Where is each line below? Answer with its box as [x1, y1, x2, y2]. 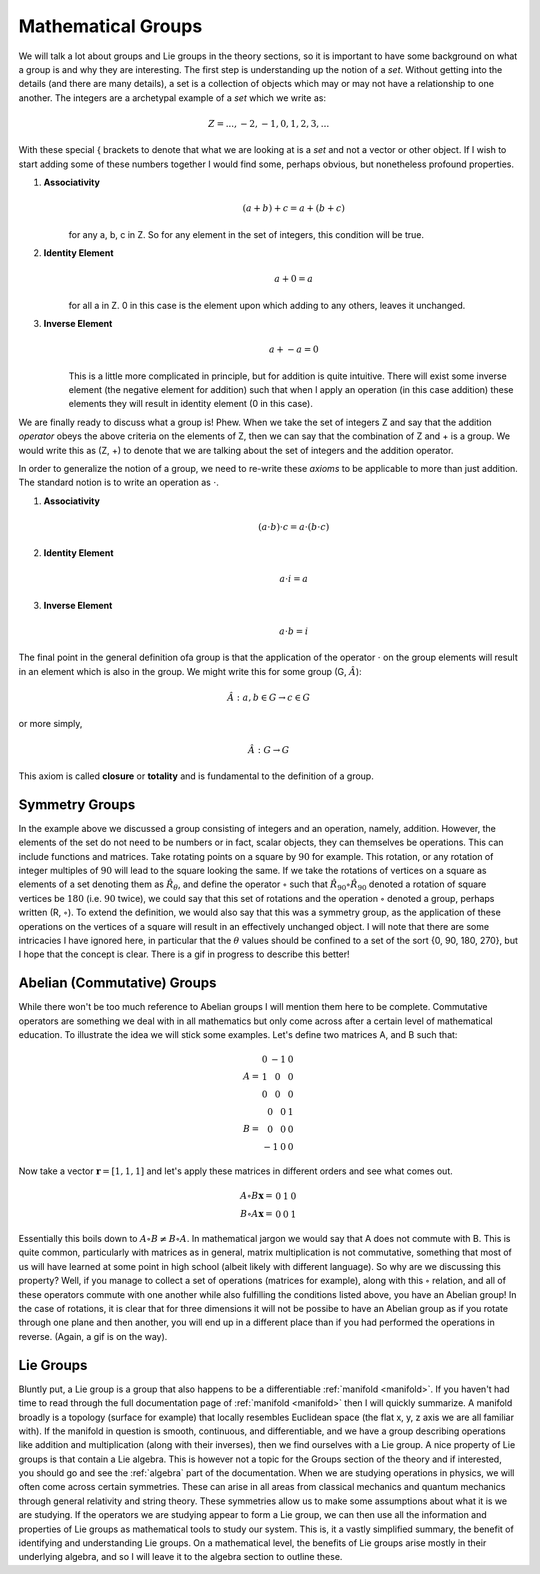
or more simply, [18, 718, 83, 730]
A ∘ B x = [240, 1190, 274, 1202]
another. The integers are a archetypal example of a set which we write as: [18, 91, 327, 104]
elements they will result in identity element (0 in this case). [68, 398, 314, 410]
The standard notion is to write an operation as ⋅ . [18, 476, 220, 489]
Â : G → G [248, 744, 290, 755]
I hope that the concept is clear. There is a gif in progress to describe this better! [18, 948, 350, 960]
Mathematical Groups [18, 15, 203, 37]
